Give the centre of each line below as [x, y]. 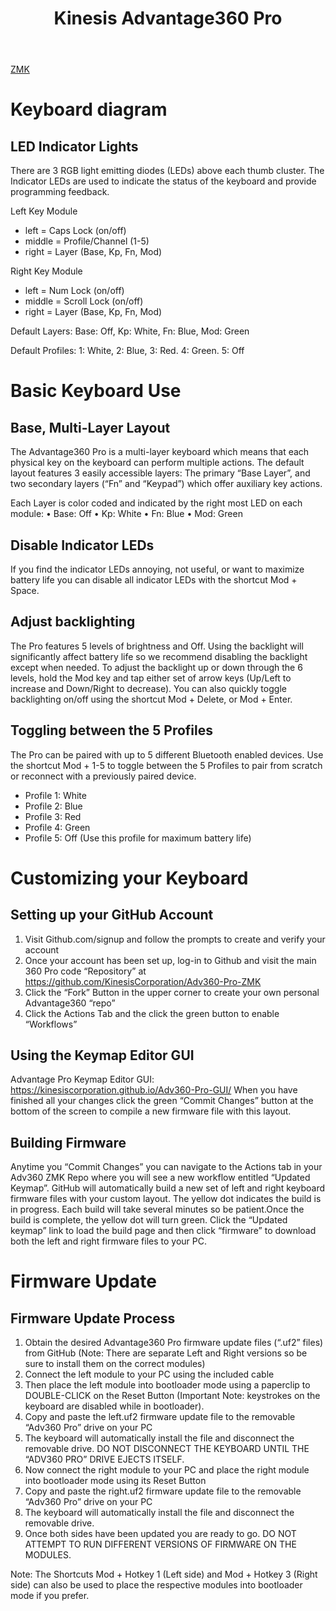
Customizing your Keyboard [129, 878]
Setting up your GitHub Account [112, 915]
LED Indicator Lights [74, 146]
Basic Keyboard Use [96, 391]
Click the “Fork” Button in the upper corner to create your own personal [172, 992]
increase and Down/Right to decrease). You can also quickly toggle [148, 688]
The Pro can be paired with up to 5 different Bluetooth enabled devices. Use [167, 754]
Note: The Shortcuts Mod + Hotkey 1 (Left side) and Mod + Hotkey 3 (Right [164, 1574]
